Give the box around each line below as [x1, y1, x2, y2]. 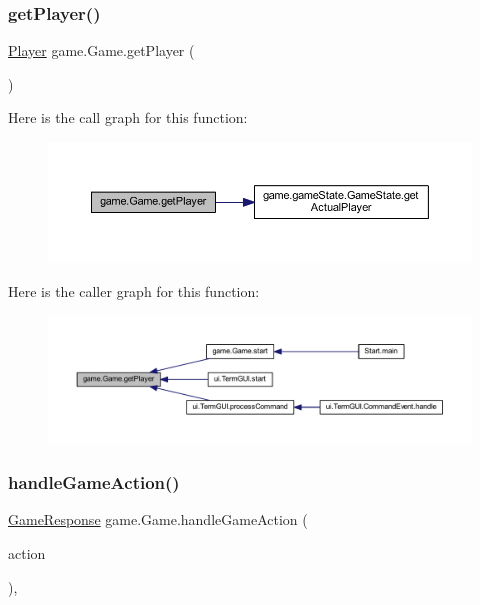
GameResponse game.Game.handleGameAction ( [8, 509, 308, 530]
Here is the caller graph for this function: [8, 280, 260, 301]
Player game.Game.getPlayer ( [8, 40, 195, 61]
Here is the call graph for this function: [8, 107, 248, 128]
